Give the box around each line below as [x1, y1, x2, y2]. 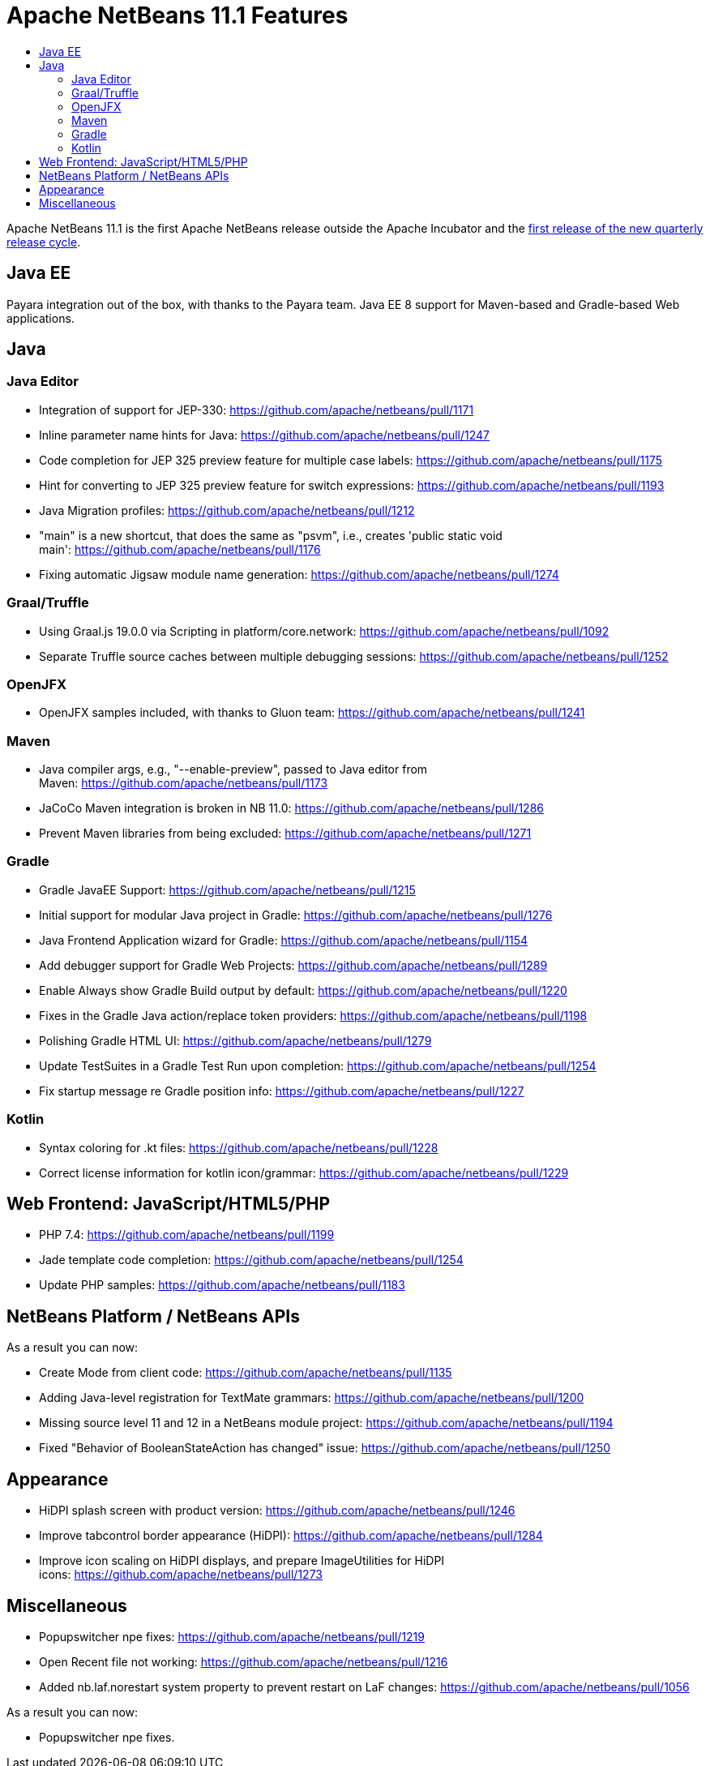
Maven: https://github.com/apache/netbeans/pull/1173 [39, 776, 328, 791]
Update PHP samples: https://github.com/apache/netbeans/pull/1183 [39, 1278, 405, 1292]
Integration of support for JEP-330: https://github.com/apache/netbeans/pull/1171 [39, 402, 474, 417]
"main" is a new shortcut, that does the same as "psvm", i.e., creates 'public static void [39, 528, 503, 542]
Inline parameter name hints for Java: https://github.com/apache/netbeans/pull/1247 [39, 427, 490, 442]
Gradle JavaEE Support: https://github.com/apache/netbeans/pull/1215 [39, 882, 416, 897]
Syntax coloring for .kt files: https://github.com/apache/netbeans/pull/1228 [39, 1140, 438, 1155]
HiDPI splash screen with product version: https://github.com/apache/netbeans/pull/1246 [39, 1503, 515, 1518]
